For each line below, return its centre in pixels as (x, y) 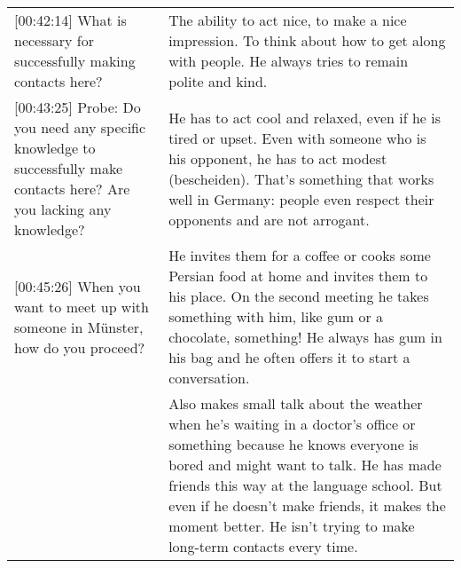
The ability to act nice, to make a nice (288, 20)
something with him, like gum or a (276, 316)
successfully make (69, 168)
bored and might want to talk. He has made (305, 465)
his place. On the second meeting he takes (299, 296)
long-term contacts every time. (263, 546)
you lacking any (63, 209)
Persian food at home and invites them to (298, 276)
